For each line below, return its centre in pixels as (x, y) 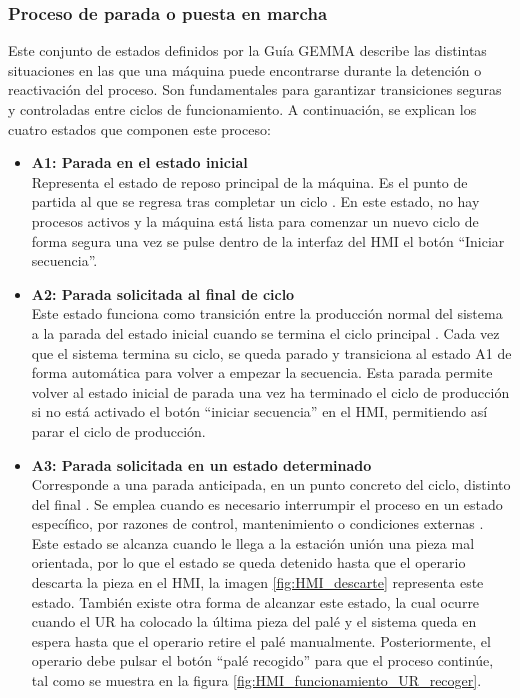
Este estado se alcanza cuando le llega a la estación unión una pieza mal (253, 542)
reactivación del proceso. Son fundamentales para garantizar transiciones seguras (255, 89)
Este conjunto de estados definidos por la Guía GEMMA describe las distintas (247, 50)
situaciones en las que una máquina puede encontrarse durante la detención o (245, 69)
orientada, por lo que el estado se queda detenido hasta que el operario (248, 562)
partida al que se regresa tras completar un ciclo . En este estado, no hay (255, 201)
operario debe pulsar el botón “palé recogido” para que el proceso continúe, (262, 660)
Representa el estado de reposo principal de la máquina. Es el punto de (249, 181)
